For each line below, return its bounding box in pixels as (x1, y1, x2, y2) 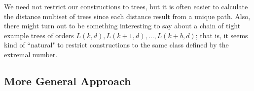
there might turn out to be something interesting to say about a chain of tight (4, 21, 241, 31)
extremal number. (4, 49, 58, 59)
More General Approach (4, 73, 131, 88)
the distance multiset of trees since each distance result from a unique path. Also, (4, 11, 251, 21)
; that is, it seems (195, 30, 248, 40)
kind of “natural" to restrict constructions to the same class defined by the (4, 40, 229, 50)
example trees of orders (4, 30, 74, 40)
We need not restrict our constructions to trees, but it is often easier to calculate (4, 1, 248, 11)
